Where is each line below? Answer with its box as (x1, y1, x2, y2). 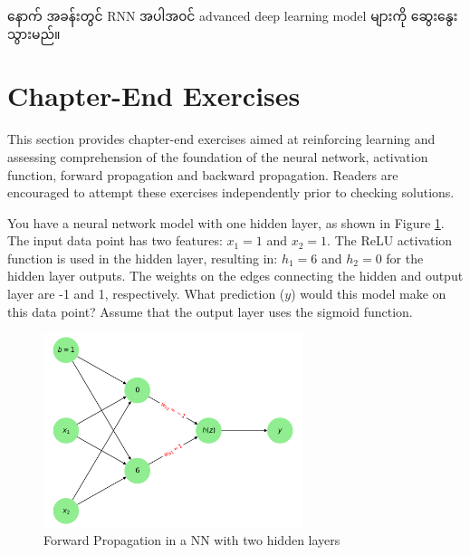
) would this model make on (291, 284, 446, 303)
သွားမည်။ (7, 24, 61, 43)
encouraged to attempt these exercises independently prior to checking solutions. (7, 183, 455, 202)
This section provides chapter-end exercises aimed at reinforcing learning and (7, 129, 436, 148)
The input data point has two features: (7, 231, 223, 250)
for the (386, 248, 424, 267)
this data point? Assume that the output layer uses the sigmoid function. (7, 301, 413, 321)
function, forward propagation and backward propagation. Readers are (7, 165, 398, 184)
